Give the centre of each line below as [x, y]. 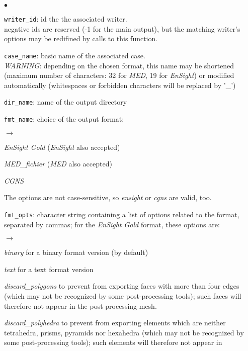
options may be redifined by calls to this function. [81, 38]
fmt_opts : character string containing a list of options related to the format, [122, 214]
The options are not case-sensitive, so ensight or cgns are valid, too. [108, 197]
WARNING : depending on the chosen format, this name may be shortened [119, 65]
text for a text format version [49, 269]
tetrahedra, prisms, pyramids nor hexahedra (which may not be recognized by [124, 332]
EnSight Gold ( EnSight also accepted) [62, 147]
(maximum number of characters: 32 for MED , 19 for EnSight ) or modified [119, 75]
